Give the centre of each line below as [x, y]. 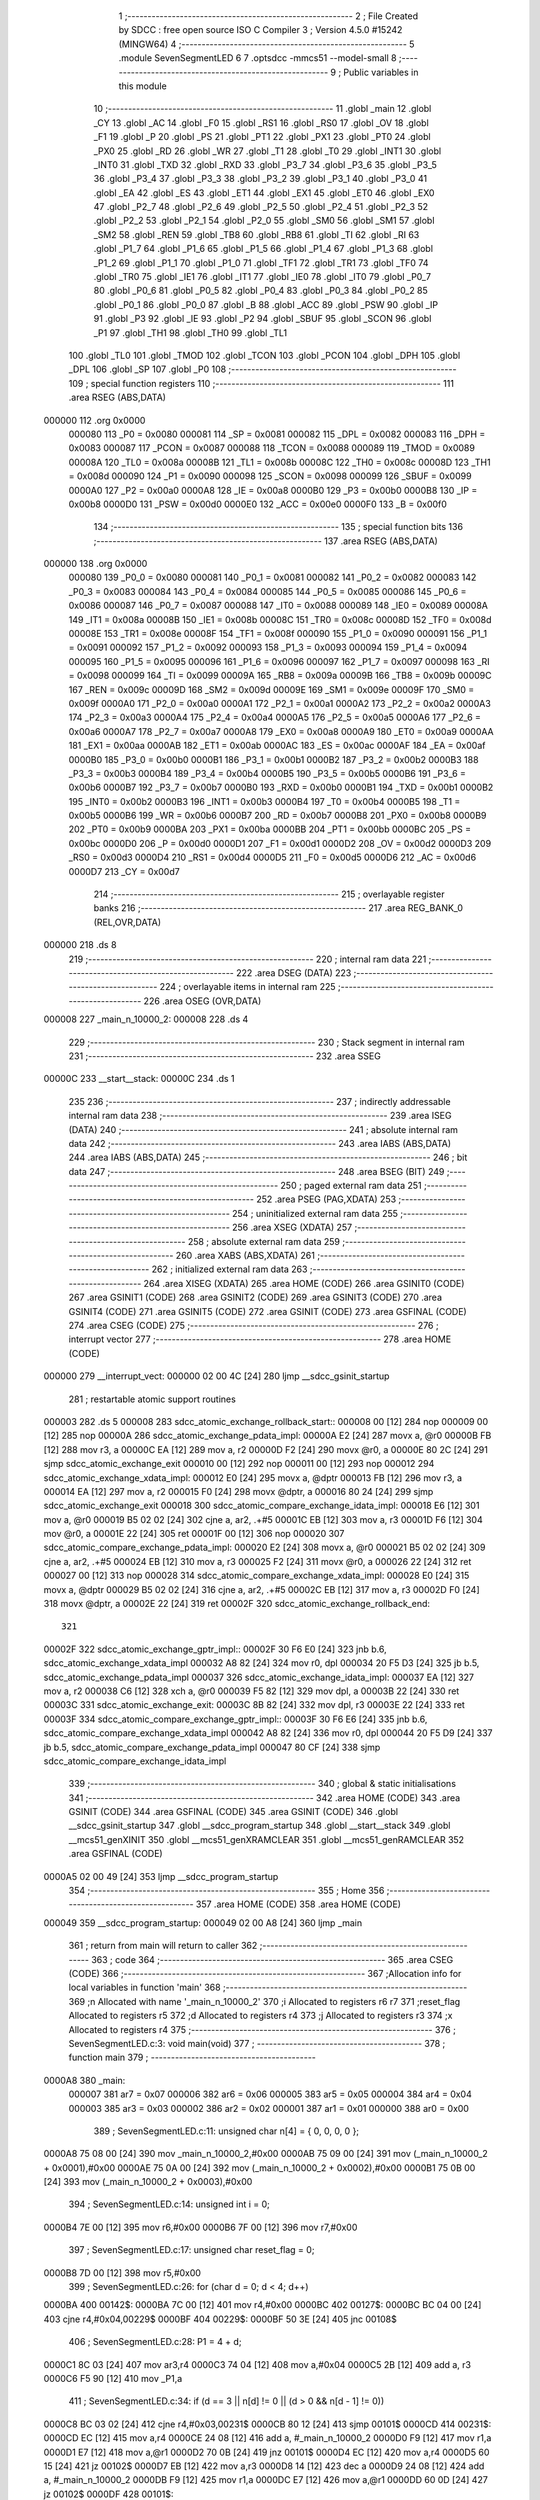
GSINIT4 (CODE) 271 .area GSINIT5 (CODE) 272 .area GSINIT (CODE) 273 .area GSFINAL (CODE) [267, 1311]
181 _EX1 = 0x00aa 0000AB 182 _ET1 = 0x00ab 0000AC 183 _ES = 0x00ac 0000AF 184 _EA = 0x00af [277, 746]
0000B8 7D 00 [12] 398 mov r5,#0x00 [122, 2272]
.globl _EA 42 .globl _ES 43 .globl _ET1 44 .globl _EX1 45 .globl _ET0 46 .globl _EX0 [264, 192]
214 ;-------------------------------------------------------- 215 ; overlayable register [269, 894]
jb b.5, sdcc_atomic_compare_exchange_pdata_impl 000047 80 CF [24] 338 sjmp [212, 1747]
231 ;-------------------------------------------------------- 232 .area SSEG [225, 1056]
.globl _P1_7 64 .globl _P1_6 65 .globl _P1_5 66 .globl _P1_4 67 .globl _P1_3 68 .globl [263, 249]
